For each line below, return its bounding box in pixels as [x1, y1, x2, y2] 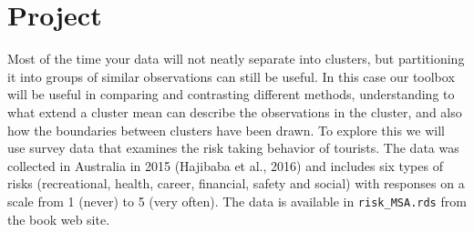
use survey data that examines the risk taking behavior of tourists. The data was [7, 138, 459, 157]
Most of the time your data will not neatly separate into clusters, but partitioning [7, 49, 465, 68]
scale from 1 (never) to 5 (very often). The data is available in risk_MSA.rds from [7, 191, 467, 210]
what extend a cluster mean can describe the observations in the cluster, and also [7, 102, 462, 121]
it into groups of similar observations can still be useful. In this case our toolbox [7, 66, 455, 86]
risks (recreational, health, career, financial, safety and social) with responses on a [7, 174, 465, 193]
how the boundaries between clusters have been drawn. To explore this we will [7, 120, 445, 139]
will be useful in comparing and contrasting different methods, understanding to [7, 85, 455, 104]
